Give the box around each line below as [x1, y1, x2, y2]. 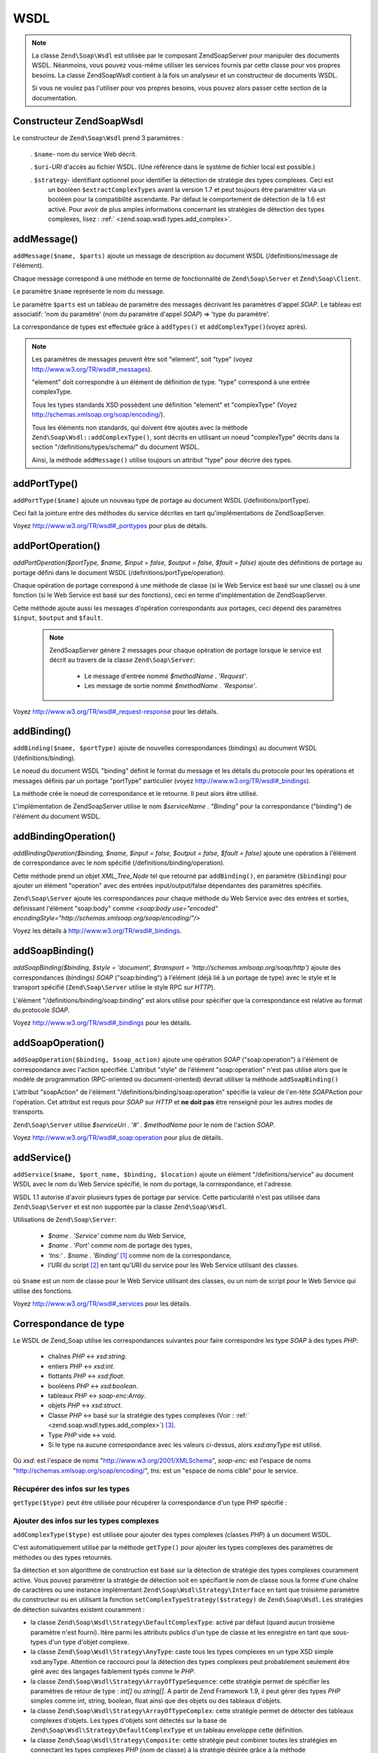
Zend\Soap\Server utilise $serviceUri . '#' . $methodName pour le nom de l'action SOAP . [13, 1121, 276, 1129]
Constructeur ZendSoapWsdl [13, 116, 143, 128]
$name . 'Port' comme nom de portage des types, [48, 1241, 192, 1250]
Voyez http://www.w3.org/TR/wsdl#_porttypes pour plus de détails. [13, 522, 208, 530]
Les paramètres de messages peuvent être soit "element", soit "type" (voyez [31, 355, 253, 364]
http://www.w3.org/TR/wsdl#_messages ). [31, 365, 153, 373]
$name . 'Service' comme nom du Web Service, [48, 1231, 186, 1240]
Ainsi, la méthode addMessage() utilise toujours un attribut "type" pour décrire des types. [31, 456, 293, 464]
